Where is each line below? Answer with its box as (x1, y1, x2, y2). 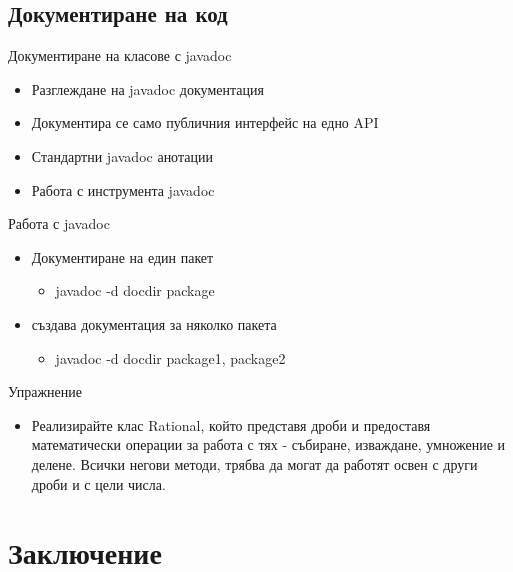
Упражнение (8, 381, 82, 402)
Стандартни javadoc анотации (31, 145, 213, 166)
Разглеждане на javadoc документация (31, 78, 264, 99)
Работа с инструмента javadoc (31, 179, 215, 200)
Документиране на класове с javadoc (8, 45, 232, 66)
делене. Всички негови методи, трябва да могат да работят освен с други (31, 453, 478, 474)
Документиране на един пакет (31, 246, 214, 267)
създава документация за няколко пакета (31, 313, 277, 334)
